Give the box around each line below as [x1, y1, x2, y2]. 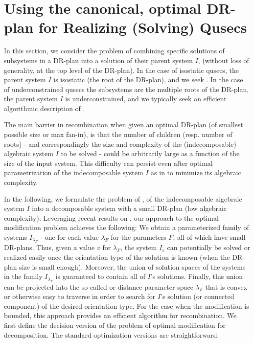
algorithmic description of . [4, 103, 85, 113]
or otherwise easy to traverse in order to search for [4, 291, 156, 301]
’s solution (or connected [161, 291, 234, 301]
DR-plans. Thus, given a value [4, 242, 95, 252]
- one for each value [40, 232, 99, 242]
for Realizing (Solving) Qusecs [39, 17, 247, 37]
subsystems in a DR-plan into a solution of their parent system [4, 55, 193, 65]
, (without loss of [198, 55, 249, 65]
